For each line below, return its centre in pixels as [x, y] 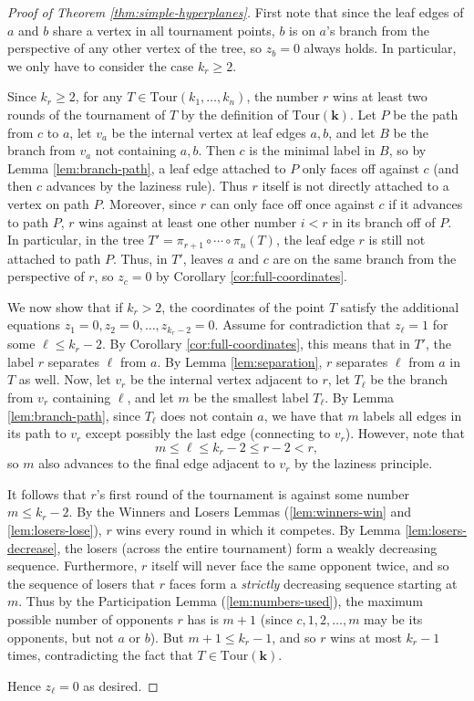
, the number [283, 96]
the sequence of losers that [82, 583]
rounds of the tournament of [87, 114]
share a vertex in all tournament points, [164, 30]
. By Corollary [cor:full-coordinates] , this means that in [256, 344]
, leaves [203, 258]
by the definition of [234, 114]
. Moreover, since [149, 203]
